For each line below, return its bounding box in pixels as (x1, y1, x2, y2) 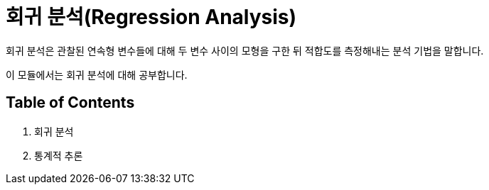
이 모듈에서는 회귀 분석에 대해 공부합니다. (6, 68, 188, 81)
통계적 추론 (34, 149, 83, 162)
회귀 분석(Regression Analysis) (6, 5, 297, 29)
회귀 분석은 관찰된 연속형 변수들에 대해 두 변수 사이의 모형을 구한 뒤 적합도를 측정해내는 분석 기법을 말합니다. (6, 44, 484, 57)
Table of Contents (6, 94, 135, 112)
